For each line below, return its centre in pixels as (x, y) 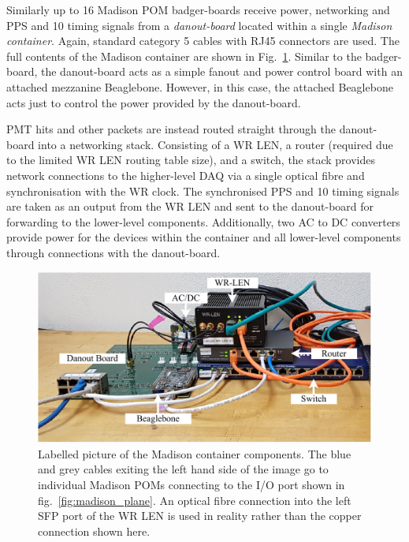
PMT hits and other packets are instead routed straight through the (171, 129)
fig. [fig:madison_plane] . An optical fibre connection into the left (195, 500)
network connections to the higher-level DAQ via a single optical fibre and (186, 175)
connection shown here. (94, 531)
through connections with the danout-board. (113, 252)
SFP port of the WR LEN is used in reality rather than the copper (200, 516)
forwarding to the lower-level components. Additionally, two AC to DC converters (203, 221)
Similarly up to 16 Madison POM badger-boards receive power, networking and (198, 9)
